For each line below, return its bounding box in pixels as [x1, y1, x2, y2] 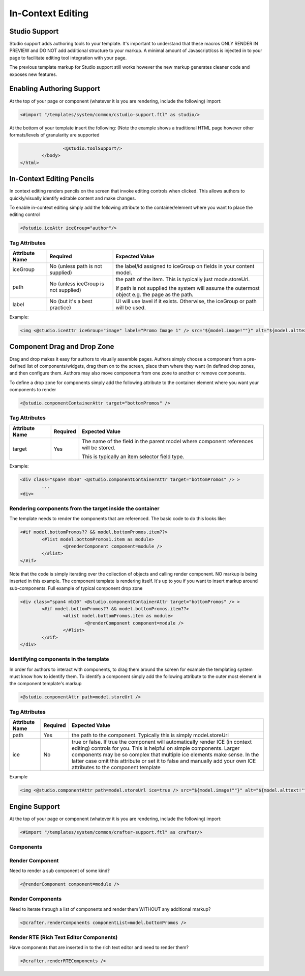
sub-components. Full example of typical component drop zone [9, 585, 143, 591]
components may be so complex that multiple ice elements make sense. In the [71, 751, 259, 758]
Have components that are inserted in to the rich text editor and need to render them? [9, 944, 189, 951]
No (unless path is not [49, 263, 103, 270]
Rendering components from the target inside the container [9, 505, 160, 512]
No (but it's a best [49, 298, 93, 305]
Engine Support [9, 802, 60, 811]
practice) [49, 304, 71, 311]
